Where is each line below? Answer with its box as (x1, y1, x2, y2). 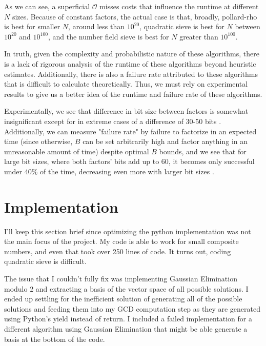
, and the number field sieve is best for (48, 31, 169, 42)
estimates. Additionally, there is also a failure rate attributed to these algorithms (4, 68, 258, 79)
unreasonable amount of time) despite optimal (4, 146, 149, 156)
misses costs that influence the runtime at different (99, 1, 259, 11)
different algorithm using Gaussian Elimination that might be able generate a (4, 323, 248, 334)
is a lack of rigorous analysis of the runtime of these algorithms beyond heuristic (4, 58, 256, 69)
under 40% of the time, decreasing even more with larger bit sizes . (4, 166, 214, 176)
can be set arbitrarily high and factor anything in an (83, 136, 248, 147)
